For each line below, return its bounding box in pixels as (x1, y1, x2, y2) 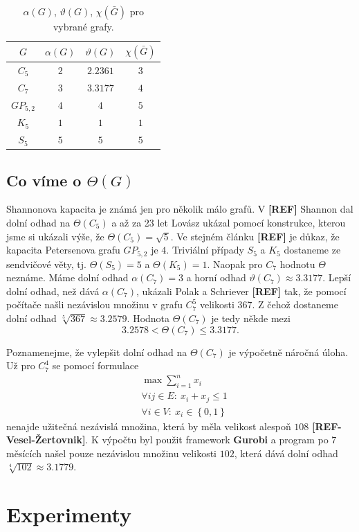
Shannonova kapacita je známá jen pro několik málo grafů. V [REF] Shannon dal (6, 202, 353, 216)
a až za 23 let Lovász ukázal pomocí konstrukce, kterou (111, 215, 346, 229)
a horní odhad (186, 270, 246, 285)
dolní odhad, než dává (6, 283, 100, 298)
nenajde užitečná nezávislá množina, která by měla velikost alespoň (6, 418, 291, 433)
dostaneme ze (284, 242, 341, 257)
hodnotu (279, 256, 315, 271)
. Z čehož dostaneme (252, 297, 338, 312)
